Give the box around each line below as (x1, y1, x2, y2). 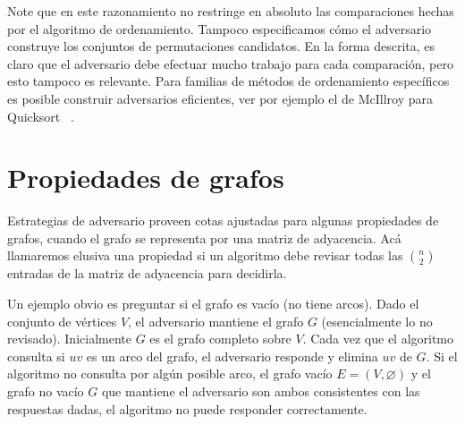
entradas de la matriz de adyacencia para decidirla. (7, 264, 287, 283)
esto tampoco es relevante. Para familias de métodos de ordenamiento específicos (7, 72, 450, 90)
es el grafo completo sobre (149, 329, 292, 348)
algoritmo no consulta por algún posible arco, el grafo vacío (7, 364, 333, 383)
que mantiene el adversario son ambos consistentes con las (101, 382, 420, 401)
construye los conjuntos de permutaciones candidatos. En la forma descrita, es (7, 37, 435, 55)
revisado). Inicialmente (7, 329, 131, 348)
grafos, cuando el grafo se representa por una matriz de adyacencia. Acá (7, 228, 402, 247)
